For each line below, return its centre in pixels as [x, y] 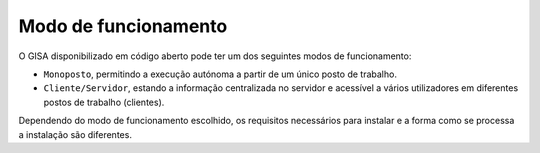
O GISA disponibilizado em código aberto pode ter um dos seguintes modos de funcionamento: [215, 56]
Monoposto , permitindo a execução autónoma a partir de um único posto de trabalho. [220, 74]
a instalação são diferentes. [75, 134]
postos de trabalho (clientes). [104, 102]
